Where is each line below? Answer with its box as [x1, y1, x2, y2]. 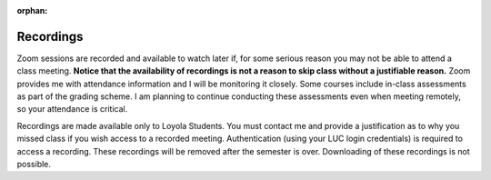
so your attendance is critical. [16, 104, 128, 115]
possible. [16, 159, 52, 170]
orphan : [16, 5, 48, 15]
